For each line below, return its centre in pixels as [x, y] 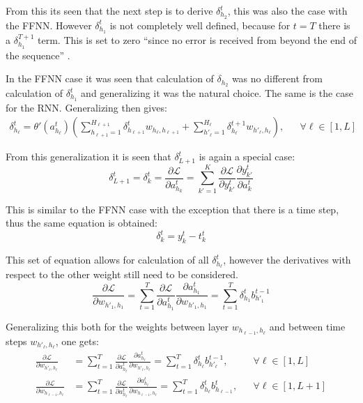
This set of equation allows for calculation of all [107, 260]
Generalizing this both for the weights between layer [117, 326]
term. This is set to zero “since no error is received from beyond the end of [197, 39]
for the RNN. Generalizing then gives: [86, 107]
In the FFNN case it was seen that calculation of [110, 78]
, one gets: [77, 341]
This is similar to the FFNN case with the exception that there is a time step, [172, 209]
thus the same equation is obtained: [82, 223]
